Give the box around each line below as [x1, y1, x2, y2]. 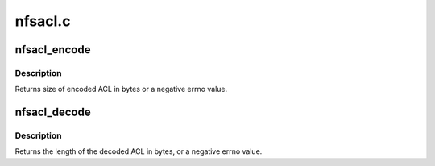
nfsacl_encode [14, 43, 91, 56]
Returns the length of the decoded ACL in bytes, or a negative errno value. [14, 147, 263, 156]
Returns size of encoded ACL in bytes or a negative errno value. [14, 85, 228, 94]
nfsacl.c [14, 12, 71, 30]
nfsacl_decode [14, 106, 92, 119]
